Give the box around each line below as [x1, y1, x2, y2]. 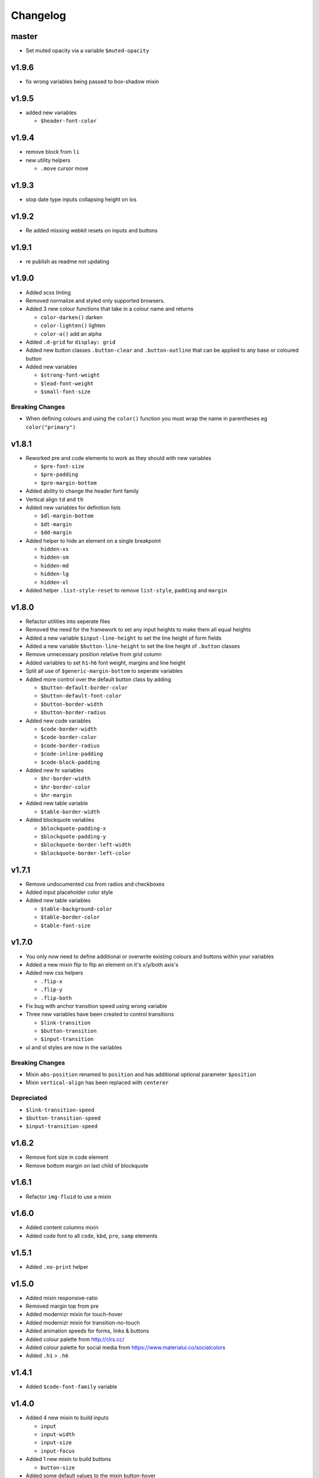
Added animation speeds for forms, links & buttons [25, 1327, 149, 1334]
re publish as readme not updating [25, 258, 109, 265]
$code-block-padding [40, 759, 100, 766]
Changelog [11, 9, 66, 22]
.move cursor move [40, 164, 89, 171]
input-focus [40, 1447, 75, 1454]
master [11, 31, 38, 41]
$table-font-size [40, 922, 91, 929]
